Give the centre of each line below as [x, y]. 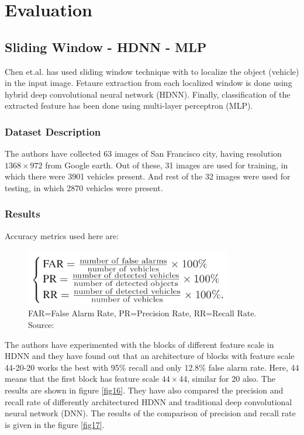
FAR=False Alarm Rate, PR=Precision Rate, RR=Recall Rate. [142, 313]
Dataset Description [53, 131]
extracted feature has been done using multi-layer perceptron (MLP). [129, 106]
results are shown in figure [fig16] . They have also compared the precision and [144, 390]
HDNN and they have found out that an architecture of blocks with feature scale [150, 356]
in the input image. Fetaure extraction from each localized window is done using [148, 83]
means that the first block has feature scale [82, 379]
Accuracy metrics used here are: [62, 235]
